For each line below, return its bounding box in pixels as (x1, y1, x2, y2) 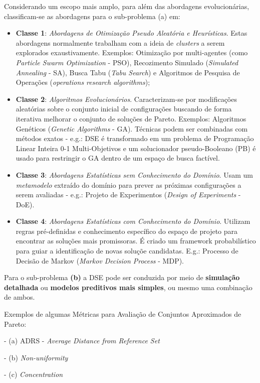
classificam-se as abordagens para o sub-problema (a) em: (4, 11, 180, 21)
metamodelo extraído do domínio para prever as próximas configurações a (16, 179, 241, 190)
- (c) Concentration (4, 369, 63, 379)
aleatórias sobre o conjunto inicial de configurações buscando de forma (16, 103, 232, 114)
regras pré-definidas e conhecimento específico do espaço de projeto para (16, 225, 238, 236)
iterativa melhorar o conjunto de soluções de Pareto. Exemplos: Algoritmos (16, 113, 246, 123)
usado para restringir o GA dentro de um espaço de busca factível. (16, 153, 220, 163)
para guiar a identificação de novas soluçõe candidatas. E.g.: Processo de (16, 245, 238, 256)
